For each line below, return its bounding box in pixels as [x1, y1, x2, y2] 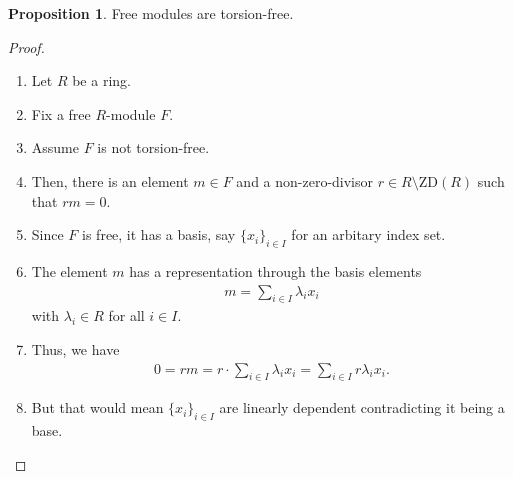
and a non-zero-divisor [236, 170, 374, 191]
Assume [31, 137, 79, 158]
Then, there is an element [31, 170, 189, 191]
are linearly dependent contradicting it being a [219, 397, 505, 418]
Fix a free [31, 103, 91, 124]
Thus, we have [31, 338, 120, 359]
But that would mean [31, 397, 164, 418]
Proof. [8, 36, 45, 57]
